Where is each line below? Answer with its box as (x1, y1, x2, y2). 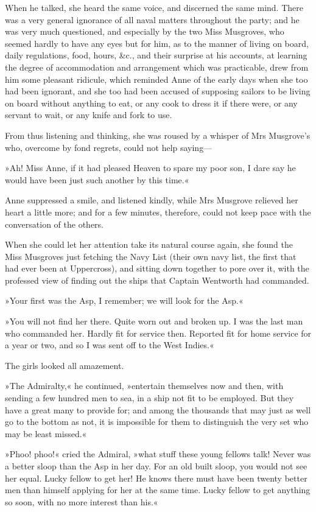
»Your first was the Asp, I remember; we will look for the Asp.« (5, 294, 244, 307)
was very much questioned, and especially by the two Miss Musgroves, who (5, 25, 284, 38)
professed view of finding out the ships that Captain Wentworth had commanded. (5, 273, 309, 286)
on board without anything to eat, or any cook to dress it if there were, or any (5, 96, 298, 109)
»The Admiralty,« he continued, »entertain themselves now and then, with (5, 379, 284, 392)
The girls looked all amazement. (5, 359, 124, 371)
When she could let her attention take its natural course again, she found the (5, 238, 293, 251)
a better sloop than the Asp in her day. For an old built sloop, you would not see (5, 460, 307, 472)
